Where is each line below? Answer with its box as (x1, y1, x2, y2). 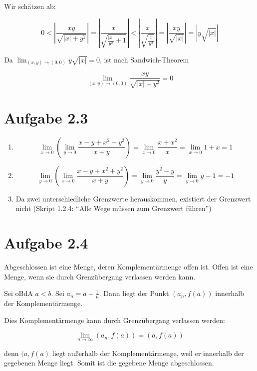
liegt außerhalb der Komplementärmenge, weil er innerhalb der (52, 347, 244, 358)
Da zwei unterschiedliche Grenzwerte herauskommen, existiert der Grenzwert (15, 193, 251, 203)
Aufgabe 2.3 (4, 107, 88, 127)
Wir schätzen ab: (4, 1, 56, 11)
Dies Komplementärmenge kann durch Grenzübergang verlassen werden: (4, 314, 225, 325)
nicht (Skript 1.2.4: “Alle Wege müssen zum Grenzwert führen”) (15, 203, 212, 213)
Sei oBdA (4, 288, 33, 298)
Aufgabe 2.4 (4, 232, 88, 253)
